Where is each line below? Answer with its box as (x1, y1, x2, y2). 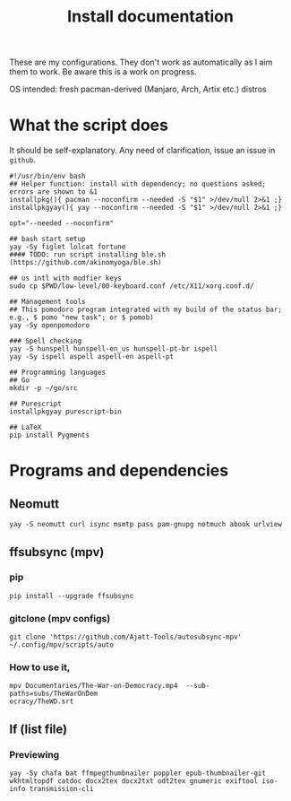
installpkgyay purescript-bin (9, 407, 123, 416)
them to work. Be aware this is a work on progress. (9, 66, 197, 77)
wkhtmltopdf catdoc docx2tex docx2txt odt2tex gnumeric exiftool (9, 777, 258, 786)
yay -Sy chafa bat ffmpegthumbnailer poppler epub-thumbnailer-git (9, 769, 267, 778)
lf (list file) (9, 721, 68, 736)
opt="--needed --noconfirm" (9, 219, 115, 228)
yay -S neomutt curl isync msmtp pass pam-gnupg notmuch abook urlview (9, 520, 282, 529)
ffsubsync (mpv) (9, 544, 105, 560)
